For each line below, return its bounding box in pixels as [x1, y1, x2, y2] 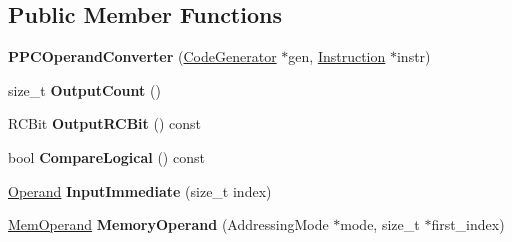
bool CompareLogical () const [8, 146, 205, 167]
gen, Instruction [288, 46, 386, 67]
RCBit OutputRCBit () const [8, 113, 202, 134]
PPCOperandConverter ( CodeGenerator [8, 46, 277, 67]
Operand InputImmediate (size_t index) [8, 180, 272, 201]
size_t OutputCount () [8, 79, 161, 100]
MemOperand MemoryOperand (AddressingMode [8, 214, 329, 235]
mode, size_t [340, 214, 420, 235]
